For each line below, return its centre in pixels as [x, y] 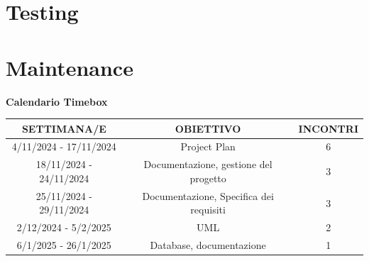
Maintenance [70, 67]
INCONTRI [328, 128]
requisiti [208, 210]
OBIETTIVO [208, 128]
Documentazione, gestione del [208, 164]
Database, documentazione [208, 245]
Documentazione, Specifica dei [208, 195]
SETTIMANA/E [64, 128]
